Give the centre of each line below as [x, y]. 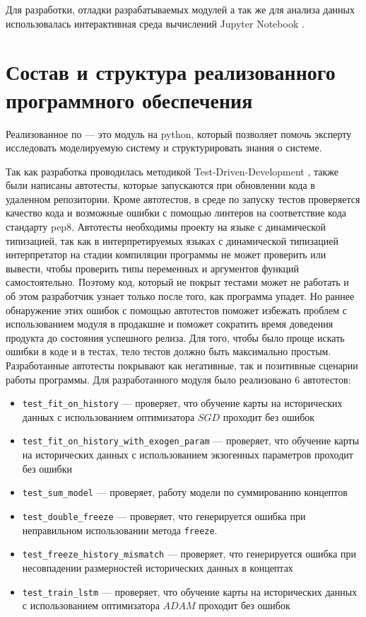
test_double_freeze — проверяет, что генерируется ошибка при [164, 515]
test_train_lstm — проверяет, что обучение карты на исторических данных [190, 591]
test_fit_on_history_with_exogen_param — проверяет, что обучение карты [191, 440]
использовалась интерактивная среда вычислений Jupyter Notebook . [155, 23]
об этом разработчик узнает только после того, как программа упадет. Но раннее [180, 296]
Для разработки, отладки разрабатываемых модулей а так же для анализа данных [180, 9]
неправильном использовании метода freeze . [120, 530]
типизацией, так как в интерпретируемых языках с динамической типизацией [172, 240]
